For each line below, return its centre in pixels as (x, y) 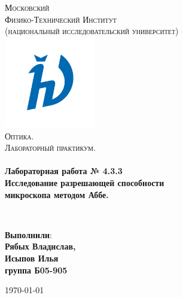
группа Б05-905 (36, 270)
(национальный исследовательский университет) (92, 31)
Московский (27, 7)
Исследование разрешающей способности (85, 182)
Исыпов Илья (32, 258)
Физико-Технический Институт (61, 19)
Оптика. (19, 136)
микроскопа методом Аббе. (57, 194)
